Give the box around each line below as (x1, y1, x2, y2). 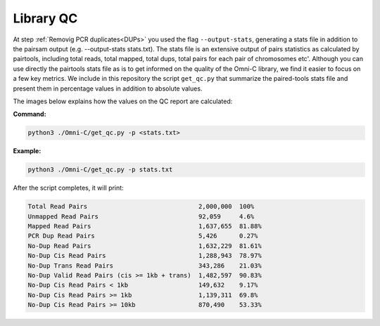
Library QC (13, 11, 78, 26)
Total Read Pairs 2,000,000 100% (27, 202, 255, 211)
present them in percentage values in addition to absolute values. (13, 84, 203, 93)
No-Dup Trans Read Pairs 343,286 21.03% (27, 261, 262, 270)
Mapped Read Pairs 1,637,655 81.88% (27, 222, 262, 230)
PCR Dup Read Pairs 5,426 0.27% (27, 232, 258, 240)
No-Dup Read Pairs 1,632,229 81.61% (27, 242, 262, 249)
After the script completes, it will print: (13, 183, 124, 193)
